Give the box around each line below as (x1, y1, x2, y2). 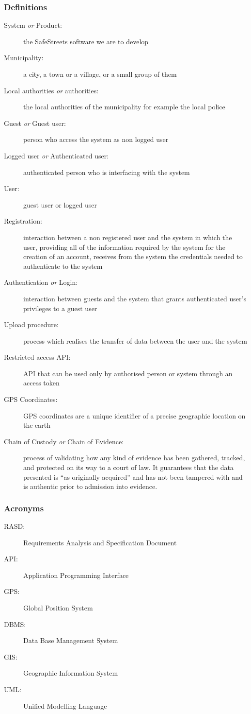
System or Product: (4, 20, 62, 30)
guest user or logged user (23, 199, 97, 209)
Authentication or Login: (4, 277, 78, 287)
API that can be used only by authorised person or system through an (23, 368, 233, 378)
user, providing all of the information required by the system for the (23, 242, 226, 252)
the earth (23, 420, 51, 430)
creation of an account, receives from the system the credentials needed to (23, 251, 243, 261)
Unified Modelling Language (23, 700, 107, 711)
